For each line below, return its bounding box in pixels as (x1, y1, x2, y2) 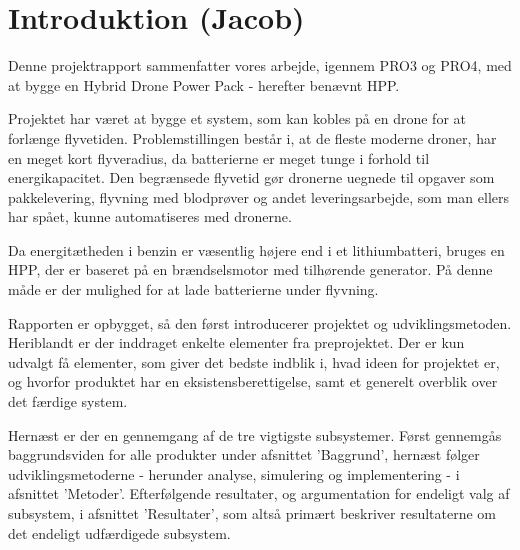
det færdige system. (8, 391, 128, 412)
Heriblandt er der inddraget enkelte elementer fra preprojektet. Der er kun (8, 332, 465, 353)
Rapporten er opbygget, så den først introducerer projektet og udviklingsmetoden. (8, 312, 512, 333)
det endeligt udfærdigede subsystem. (8, 522, 231, 543)
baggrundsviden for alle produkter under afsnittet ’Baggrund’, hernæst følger (8, 444, 480, 465)
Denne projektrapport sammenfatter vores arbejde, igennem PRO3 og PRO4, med (8, 55, 512, 76)
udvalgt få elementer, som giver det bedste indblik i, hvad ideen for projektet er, (8, 351, 500, 372)
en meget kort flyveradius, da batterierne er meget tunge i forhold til (8, 147, 430, 168)
